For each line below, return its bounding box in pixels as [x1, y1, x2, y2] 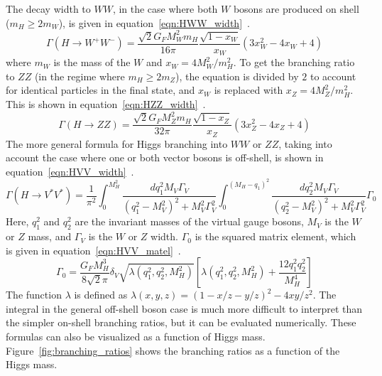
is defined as [74, 287, 128, 302]
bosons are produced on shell [233, 1, 359, 16]
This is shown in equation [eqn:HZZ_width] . [6, 96, 206, 111]
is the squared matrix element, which [195, 229, 356, 244]
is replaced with [214, 82, 283, 97]
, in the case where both [112, 1, 218, 16]
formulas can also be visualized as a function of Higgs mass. [6, 329, 266, 344]
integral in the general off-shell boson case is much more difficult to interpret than [6, 301, 363, 316]
